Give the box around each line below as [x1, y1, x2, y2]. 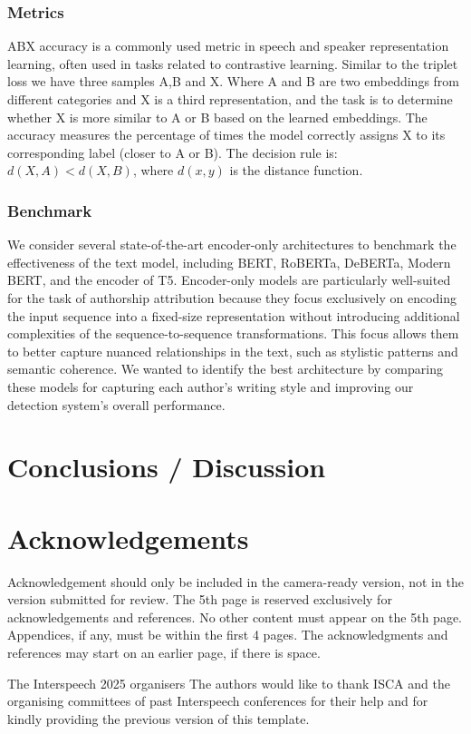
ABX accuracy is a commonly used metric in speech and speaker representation [7, 36, 449, 55]
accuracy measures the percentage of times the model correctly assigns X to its [7, 125, 446, 144]
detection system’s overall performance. [7, 395, 226, 414]
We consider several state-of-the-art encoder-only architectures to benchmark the [7, 235, 457, 254]
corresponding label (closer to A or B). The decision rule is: [7, 142, 338, 161]
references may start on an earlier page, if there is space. [7, 643, 321, 661]
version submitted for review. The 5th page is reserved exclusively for [7, 590, 392, 609]
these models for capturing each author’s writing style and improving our [7, 377, 414, 396]
